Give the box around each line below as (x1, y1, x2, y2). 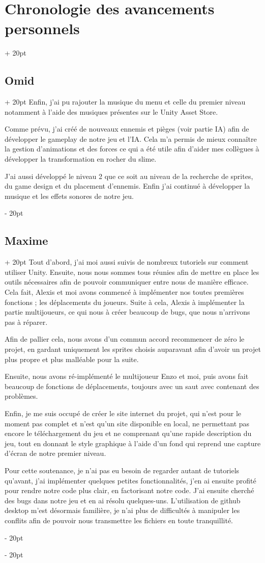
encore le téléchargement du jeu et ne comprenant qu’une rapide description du (5, 428, 252, 439)
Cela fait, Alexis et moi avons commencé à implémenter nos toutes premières (5, 287, 244, 297)
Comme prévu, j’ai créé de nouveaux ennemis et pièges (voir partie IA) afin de (5, 123, 249, 134)
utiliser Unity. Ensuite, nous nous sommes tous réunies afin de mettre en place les (5, 266, 259, 277)
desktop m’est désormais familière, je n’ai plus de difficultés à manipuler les (5, 505, 240, 516)
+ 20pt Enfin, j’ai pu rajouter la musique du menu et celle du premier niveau (5, 96, 246, 107)
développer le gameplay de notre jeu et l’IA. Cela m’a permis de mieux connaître (5, 133, 257, 144)
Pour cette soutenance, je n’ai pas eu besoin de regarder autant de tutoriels (5, 465, 240, 475)
